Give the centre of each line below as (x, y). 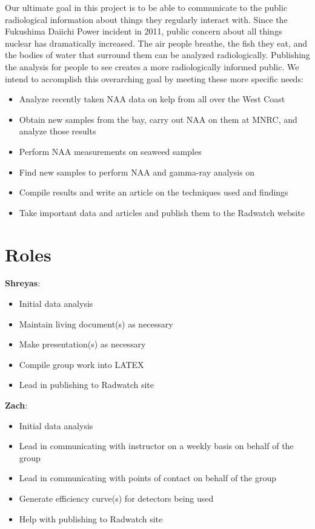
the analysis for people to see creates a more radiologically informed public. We (152, 66)
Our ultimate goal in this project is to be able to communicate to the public (146, 7)
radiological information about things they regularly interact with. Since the (146, 19)
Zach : (16, 405)
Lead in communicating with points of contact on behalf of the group (148, 478)
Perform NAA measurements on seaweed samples (110, 151)
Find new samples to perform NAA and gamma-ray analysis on (137, 172)
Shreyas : (23, 283)
